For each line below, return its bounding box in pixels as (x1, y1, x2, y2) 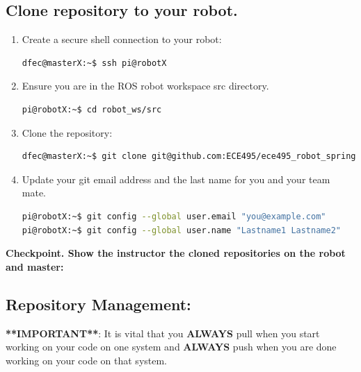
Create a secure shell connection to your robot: (22, 32, 222, 46)
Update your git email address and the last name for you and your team (22, 171, 330, 186)
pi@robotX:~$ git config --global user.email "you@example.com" (22, 211, 326, 221)
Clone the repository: (22, 125, 113, 139)
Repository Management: (6, 293, 191, 314)
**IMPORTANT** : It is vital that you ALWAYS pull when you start (6, 325, 320, 340)
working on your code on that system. (6, 353, 168, 367)
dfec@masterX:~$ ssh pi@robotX (22, 58, 167, 68)
